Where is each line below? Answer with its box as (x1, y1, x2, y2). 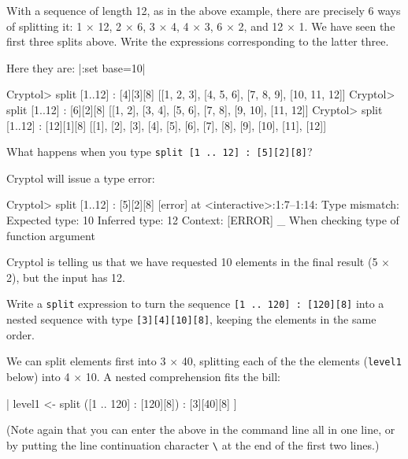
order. (6, 326, 35, 342)
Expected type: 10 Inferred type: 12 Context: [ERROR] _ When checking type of (6, 212, 399, 228)
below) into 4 (6, 368, 70, 384)
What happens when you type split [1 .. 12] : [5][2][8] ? (6, 143, 313, 160)
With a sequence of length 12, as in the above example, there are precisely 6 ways (6, 2, 401, 18)
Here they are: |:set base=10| (6, 59, 146, 76)
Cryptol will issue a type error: (6, 169, 155, 186)
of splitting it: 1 (6, 17, 83, 34)
